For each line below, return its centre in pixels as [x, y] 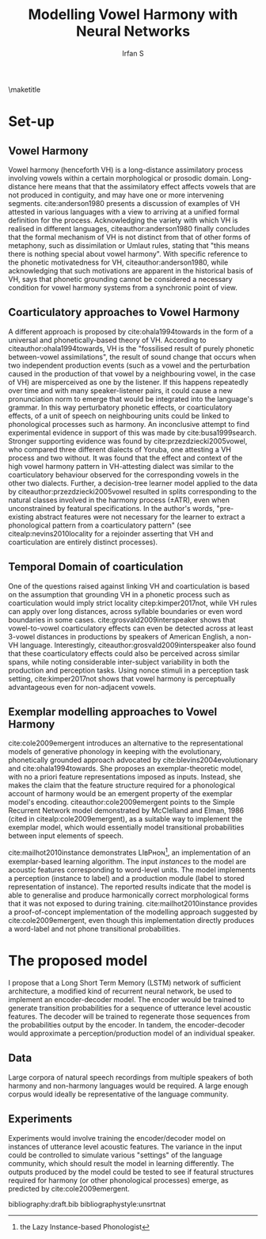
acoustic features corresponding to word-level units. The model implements [132, 870]
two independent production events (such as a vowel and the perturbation [129, 365]
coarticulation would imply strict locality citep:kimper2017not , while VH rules [133, 603]
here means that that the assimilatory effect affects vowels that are [147, 186]
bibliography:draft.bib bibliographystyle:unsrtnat [87, 1204]
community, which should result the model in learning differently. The [122, 1163]
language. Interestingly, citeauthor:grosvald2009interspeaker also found [138, 645]
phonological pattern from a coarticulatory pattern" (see [100, 525]
